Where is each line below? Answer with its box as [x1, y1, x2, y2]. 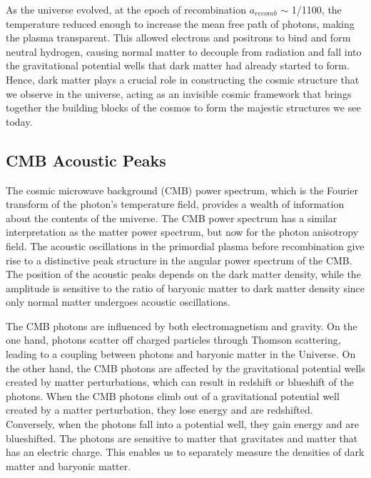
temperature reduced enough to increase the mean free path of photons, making [6, 16, 355, 31]
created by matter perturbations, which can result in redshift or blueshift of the [6, 374, 354, 389]
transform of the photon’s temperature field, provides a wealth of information [6, 196, 345, 211]
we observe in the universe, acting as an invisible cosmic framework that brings [6, 86, 352, 101]
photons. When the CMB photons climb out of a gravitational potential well [6, 388, 340, 403]
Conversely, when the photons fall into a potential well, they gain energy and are [6, 417, 359, 432]
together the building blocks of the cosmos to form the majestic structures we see [6, 100, 361, 115]
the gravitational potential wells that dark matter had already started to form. [6, 58, 350, 73]
